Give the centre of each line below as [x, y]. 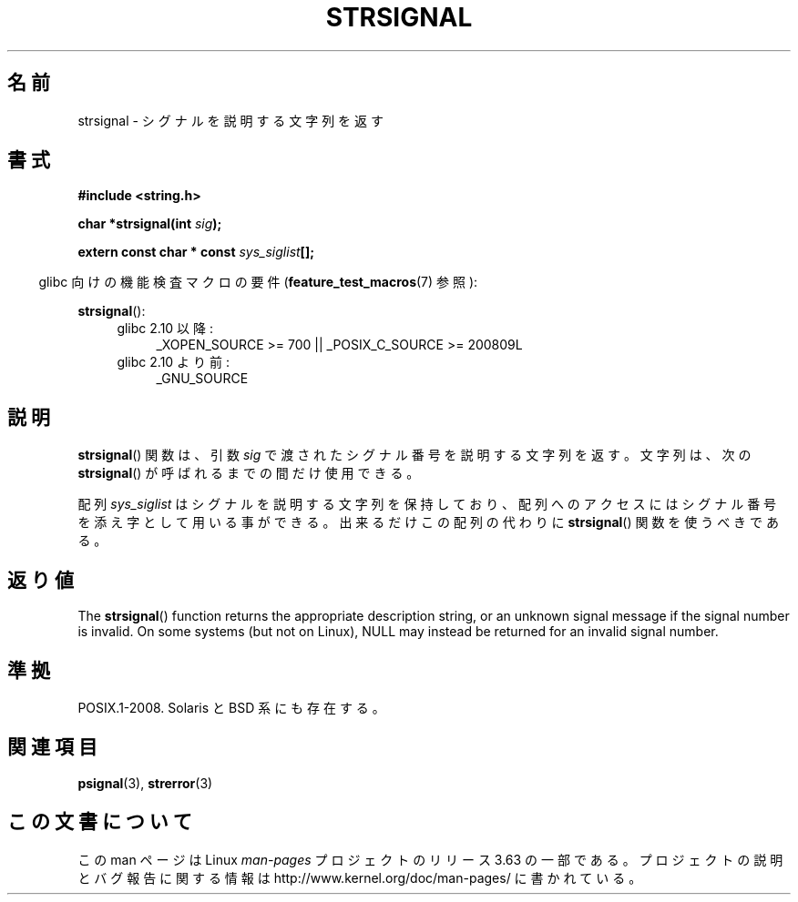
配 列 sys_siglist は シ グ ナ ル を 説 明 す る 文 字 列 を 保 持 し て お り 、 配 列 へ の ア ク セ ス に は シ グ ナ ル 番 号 [427, 504]
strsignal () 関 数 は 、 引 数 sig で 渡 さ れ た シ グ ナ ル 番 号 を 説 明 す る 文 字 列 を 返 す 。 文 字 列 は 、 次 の [414, 455]
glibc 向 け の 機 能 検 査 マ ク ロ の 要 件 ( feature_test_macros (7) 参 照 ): [258, 282]
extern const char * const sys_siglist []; [196, 252]
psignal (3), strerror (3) [145, 783]
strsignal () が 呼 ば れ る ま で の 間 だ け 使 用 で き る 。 [249, 473]
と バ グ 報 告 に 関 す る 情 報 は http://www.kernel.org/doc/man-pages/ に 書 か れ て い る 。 [360, 877]
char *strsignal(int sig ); [150, 224]
